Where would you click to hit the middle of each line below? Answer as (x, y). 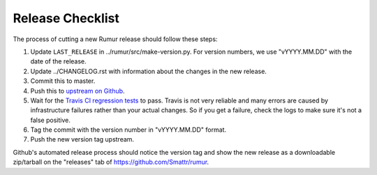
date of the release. (58, 61)
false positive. (51, 120)
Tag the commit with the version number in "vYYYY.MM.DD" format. (128, 130)
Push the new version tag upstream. (82, 139)
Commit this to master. (63, 81)
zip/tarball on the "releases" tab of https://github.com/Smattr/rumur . (111, 162)
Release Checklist (66, 18)
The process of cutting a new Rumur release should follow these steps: (115, 39)
